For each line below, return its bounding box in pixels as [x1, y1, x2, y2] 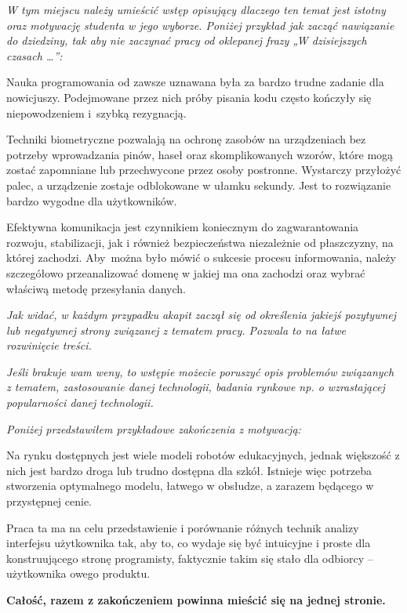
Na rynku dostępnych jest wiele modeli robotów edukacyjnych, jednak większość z [6, 447, 400, 463]
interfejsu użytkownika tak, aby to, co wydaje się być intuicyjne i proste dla [6, 535, 371, 551]
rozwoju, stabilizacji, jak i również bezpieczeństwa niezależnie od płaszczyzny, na [6, 234, 394, 250]
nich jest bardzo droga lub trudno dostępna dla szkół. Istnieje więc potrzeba [6, 462, 372, 478]
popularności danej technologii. [6, 394, 154, 411]
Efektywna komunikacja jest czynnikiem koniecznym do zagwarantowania [6, 219, 359, 235]
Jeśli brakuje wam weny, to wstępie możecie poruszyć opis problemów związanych [6, 363, 394, 379]
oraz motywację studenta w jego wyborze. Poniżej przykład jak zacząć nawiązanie [6, 16, 394, 33]
